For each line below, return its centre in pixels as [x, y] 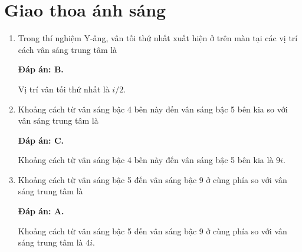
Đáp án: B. [41, 69]
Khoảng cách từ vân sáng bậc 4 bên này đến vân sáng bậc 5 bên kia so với [153, 109]
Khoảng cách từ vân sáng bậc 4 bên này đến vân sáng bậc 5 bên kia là [146, 160]
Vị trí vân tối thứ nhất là [64, 89]
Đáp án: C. [41, 140]
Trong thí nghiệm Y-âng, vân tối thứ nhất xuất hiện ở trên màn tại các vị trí [158, 38]
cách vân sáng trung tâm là [68, 49]
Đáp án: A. [41, 211]
